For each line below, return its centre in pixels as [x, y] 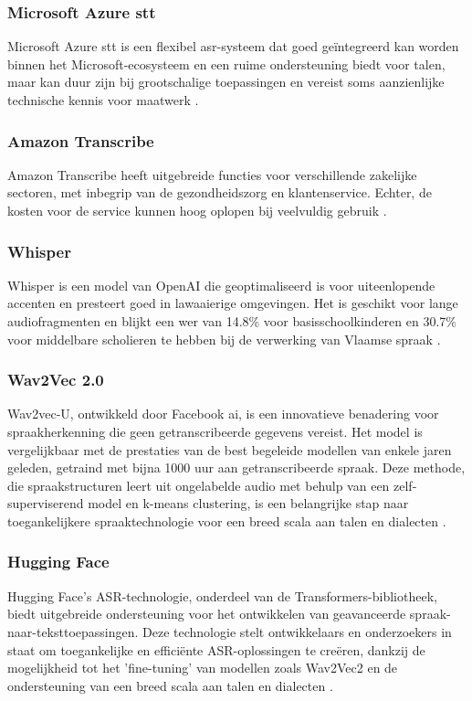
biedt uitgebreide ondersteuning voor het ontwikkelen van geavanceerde [207, 614]
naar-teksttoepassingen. [73, 631]
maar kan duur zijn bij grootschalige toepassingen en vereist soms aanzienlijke [226, 82]
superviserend [46, 503]
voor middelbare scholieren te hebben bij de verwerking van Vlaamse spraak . [224, 339]
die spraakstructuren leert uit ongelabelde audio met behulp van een [199, 485]
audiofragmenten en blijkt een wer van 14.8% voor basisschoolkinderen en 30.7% [232, 321]
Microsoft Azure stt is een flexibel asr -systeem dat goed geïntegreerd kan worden [233, 46]
